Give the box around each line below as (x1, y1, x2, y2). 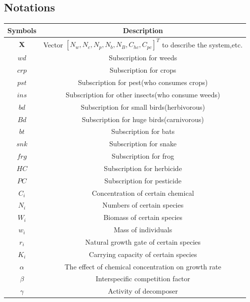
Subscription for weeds (109, 52, 177, 63)
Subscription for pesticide (104, 175, 182, 185)
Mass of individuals (114, 224, 172, 235)
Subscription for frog (112, 151, 174, 161)
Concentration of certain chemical (91, 187, 194, 198)
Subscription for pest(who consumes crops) (78, 77, 208, 87)
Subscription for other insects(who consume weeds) (66, 89, 220, 99)
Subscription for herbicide (104, 163, 182, 173)
